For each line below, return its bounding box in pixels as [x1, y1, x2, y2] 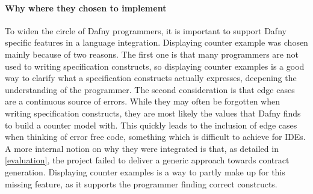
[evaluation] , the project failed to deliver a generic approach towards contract [5, 154, 290, 166]
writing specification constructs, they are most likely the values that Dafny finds [5, 106, 301, 119]
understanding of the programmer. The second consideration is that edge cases [5, 83, 295, 95]
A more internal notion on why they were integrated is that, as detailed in [5, 142, 279, 154]
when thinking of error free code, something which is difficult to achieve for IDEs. [5, 130, 306, 143]
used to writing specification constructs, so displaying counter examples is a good [5, 59, 305, 72]
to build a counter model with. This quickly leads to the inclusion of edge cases [5, 118, 297, 131]
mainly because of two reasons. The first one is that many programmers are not [5, 47, 299, 60]
